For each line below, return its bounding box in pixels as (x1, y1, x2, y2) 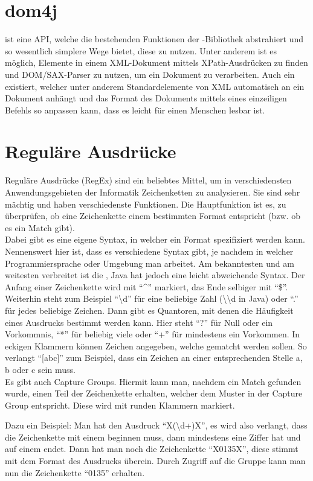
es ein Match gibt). (5, 221, 75, 234)
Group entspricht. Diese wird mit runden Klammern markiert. (5, 398, 235, 411)
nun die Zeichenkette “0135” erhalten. (5, 466, 145, 479)
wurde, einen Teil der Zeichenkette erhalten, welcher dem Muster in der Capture (5, 387, 303, 400)
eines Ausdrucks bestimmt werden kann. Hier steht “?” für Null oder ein (5, 316, 273, 328)
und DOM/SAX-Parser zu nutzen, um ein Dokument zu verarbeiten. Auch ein (5, 68, 295, 80)
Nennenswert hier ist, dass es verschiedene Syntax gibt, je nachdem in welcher (5, 244, 294, 257)
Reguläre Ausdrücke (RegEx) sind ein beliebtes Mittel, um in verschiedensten (5, 174, 292, 186)
